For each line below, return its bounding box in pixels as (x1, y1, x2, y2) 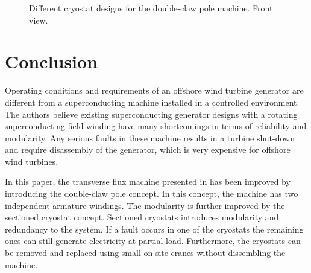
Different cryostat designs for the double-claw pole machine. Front (29, 2, 273, 14)
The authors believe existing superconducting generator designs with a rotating (5, 108, 298, 120)
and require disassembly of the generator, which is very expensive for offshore (5, 143, 291, 156)
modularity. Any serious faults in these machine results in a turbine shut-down (5, 131, 295, 144)
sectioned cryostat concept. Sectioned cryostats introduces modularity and (5, 211, 279, 223)
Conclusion (5, 49, 98, 74)
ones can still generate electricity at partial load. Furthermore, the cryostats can (5, 234, 301, 247)
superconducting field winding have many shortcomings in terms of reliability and (5, 120, 307, 132)
